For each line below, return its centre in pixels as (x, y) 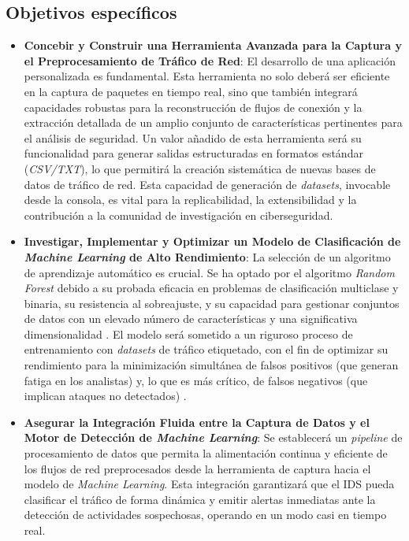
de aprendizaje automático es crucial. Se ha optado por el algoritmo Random (209, 272)
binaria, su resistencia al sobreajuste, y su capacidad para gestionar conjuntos (212, 303)
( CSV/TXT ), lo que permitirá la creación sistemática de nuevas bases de (200, 168)
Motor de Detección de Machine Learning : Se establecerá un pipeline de (213, 437)
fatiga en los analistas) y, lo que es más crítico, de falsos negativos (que (196, 380)
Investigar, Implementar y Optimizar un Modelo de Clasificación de (212, 241)
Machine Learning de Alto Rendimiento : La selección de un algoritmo (207, 256)
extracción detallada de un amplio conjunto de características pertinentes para (213, 122)
